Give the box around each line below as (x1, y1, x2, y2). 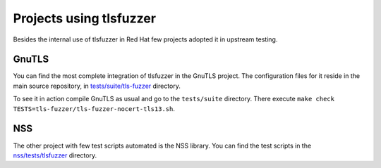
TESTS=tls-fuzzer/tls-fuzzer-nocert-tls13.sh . (13, 104, 176, 112)
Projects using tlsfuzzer (13, 11, 157, 26)
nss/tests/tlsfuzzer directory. (13, 151, 97, 160)
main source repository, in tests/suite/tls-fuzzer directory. (13, 82, 181, 90)
